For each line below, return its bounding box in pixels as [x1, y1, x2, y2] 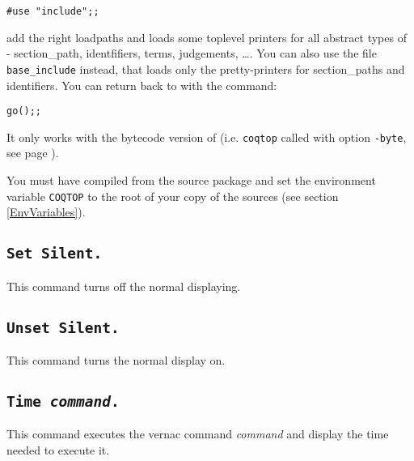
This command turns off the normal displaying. [6, 277, 241, 294]
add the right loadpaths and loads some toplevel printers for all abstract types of [6, 28, 407, 45]
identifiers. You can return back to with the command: [6, 76, 277, 93]
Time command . [6, 392, 120, 410]
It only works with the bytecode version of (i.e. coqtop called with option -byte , [6, 128, 407, 145]
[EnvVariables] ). [6, 203, 86, 220]
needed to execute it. [6, 441, 110, 458]
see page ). [6, 144, 59, 161]
